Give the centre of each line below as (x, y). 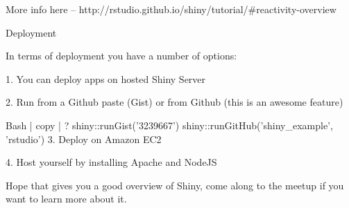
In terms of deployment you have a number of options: (121, 56)
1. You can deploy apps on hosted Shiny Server (106, 78)
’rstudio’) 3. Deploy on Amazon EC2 (84, 139)
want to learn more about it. (66, 199)
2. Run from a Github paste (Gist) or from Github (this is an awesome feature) (174, 102)
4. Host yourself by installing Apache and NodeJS (111, 162)
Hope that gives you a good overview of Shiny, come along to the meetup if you (175, 185)
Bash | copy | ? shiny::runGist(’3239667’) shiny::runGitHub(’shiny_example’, (169, 125)
